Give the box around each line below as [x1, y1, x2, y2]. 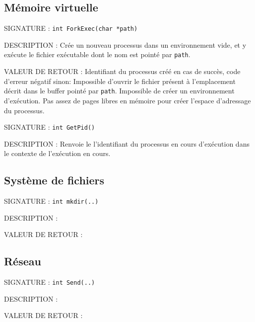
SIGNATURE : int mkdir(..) [4, 196, 99, 206]
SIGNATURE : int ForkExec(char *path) [4, 23, 138, 33]
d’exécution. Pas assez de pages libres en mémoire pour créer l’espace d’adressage [4, 95, 251, 105]
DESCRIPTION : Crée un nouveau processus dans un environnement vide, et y [4, 39, 247, 50]
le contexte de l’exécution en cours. [4, 148, 111, 159]
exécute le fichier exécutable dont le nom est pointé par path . [4, 49, 191, 60]
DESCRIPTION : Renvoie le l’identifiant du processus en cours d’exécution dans [4, 138, 250, 149]
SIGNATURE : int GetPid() [4, 122, 95, 132]
